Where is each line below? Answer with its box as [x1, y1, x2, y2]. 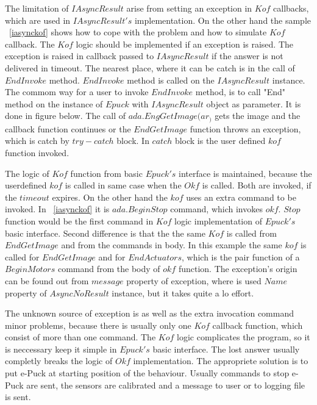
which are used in [5, 13, 71, 26]
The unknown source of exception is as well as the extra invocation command [5, 307, 294, 320]
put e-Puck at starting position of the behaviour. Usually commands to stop [5, 367, 290, 379]
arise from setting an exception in [126, 2, 252, 14]
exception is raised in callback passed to [5, 49, 154, 62]
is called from [226, 226, 277, 239]
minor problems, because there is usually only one [5, 318, 191, 331]
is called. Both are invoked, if [202, 179, 312, 192]
